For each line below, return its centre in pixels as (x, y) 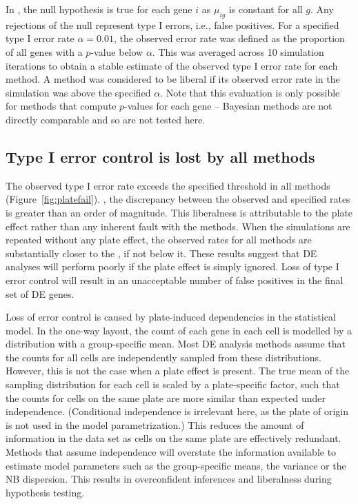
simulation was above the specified (78, 92)
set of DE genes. (40, 293)
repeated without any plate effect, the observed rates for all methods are (159, 240)
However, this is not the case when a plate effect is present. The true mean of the (178, 371)
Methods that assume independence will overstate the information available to (171, 452)
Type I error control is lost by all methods (160, 156)
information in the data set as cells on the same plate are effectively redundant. (173, 438)
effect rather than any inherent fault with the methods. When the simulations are (178, 226)
